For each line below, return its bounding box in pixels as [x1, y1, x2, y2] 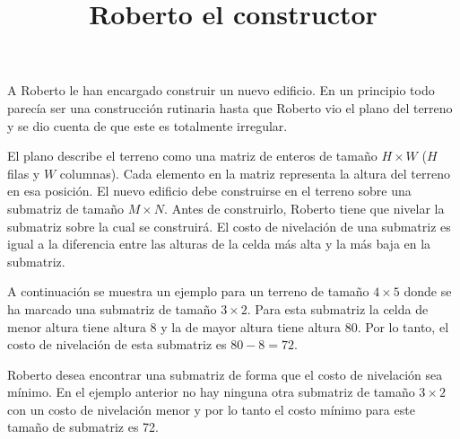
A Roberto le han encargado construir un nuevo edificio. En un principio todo [7, 81, 435, 100]
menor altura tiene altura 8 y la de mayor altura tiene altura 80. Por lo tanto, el [7, 317, 449, 336]
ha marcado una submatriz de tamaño [7, 299, 217, 318]
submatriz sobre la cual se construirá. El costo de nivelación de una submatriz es [7, 216, 451, 235]
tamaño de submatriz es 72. [7, 417, 159, 436]
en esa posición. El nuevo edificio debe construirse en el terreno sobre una [7, 181, 412, 200]
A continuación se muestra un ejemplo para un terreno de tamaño [7, 282, 369, 301]
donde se [404, 282, 452, 301]
